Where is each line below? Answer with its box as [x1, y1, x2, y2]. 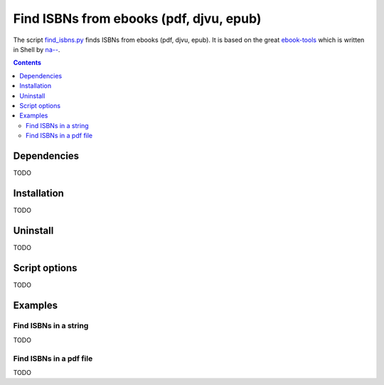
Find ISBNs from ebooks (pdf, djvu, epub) [13, 11, 262, 26]
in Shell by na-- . [13, 45, 60, 53]
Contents [13, 58, 42, 67]
